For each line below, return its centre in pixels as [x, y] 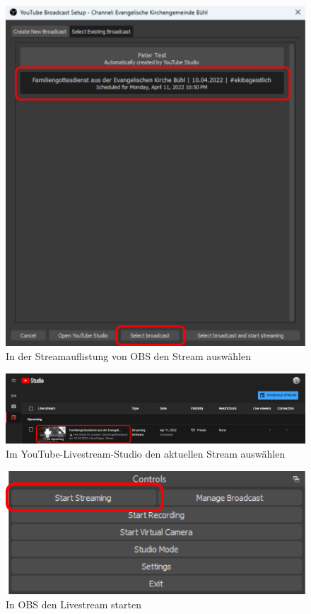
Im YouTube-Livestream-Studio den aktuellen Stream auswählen [146, 453]
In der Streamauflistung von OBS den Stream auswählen [128, 355]
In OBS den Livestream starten [74, 604]
